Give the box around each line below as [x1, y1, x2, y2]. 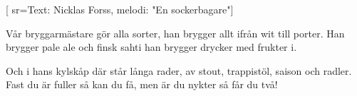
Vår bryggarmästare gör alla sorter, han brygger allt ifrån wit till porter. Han [6, 25, 345, 40]
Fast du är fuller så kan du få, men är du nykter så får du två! [6, 77, 278, 92]
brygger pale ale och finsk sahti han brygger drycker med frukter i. [6, 40, 297, 54]
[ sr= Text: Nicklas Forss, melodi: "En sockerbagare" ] [6, 2, 234, 16]
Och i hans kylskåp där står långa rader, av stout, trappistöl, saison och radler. [6, 63, 352, 78]
